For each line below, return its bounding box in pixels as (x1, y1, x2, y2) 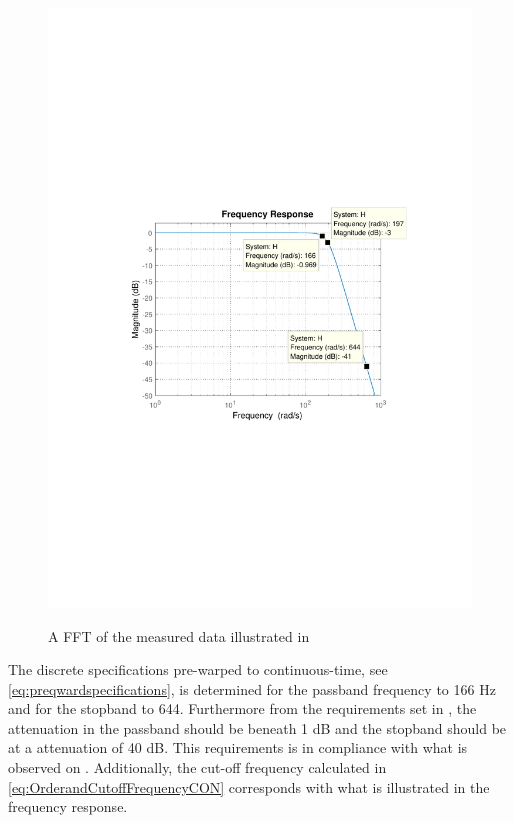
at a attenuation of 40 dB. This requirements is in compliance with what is (8, 737, 468, 758)
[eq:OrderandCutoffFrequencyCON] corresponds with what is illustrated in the (8, 776, 490, 797)
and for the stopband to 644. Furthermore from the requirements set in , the (8, 698, 477, 719)
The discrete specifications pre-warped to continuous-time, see (8, 659, 388, 680)
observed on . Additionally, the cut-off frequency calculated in (8, 757, 387, 778)
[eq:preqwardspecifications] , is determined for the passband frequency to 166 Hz (8, 678, 496, 699)
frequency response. (8, 796, 128, 817)
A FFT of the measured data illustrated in (48, 625, 310, 646)
